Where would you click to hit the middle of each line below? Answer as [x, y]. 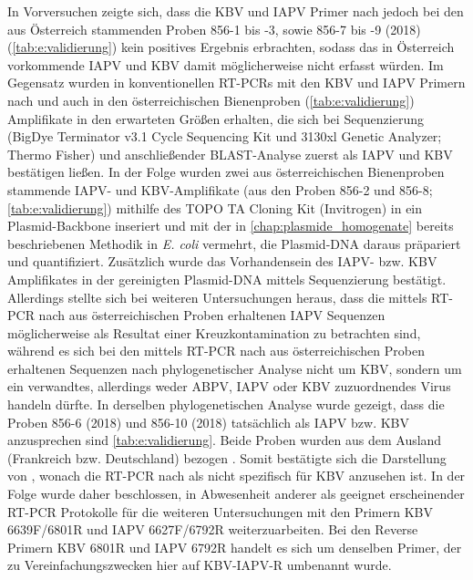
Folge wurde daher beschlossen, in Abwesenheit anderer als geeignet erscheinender [236, 494]
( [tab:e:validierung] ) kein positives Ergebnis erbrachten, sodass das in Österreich [231, 47]
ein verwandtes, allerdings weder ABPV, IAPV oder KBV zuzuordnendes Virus [229, 386]
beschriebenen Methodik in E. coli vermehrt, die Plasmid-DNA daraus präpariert [234, 243]
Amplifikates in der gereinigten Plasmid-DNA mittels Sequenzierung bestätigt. [227, 279]
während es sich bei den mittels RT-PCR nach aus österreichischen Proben [216, 351]
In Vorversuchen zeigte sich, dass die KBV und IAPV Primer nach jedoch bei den [236, 11]
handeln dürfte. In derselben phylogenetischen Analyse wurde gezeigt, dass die [226, 404]
